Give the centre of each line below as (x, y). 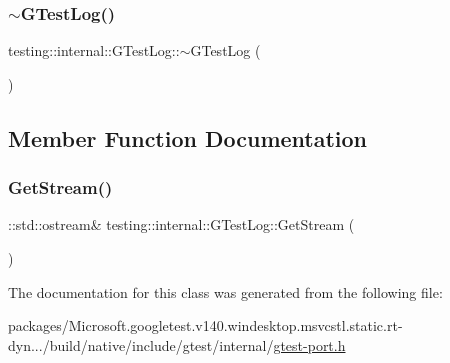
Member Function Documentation (188, 137)
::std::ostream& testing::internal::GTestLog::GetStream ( (181, 224)
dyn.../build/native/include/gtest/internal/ (141, 344)
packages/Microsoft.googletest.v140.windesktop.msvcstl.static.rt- (205, 325)
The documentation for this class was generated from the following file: (225, 291)
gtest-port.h (309, 344)
